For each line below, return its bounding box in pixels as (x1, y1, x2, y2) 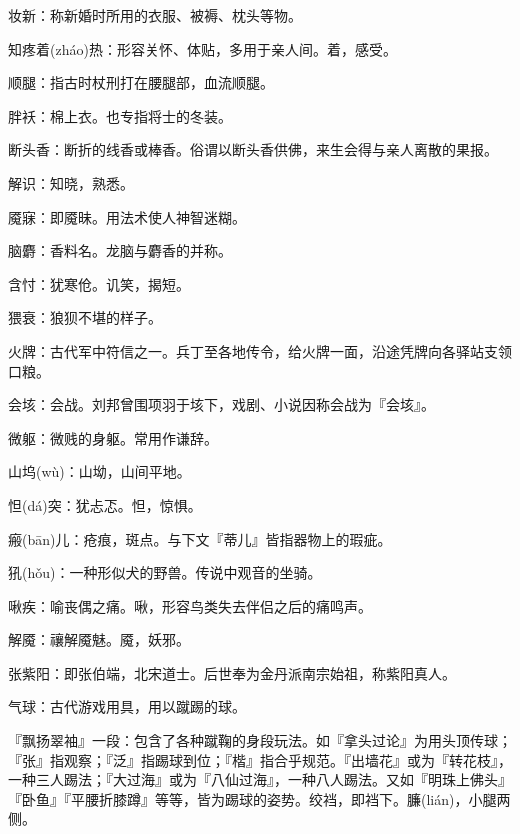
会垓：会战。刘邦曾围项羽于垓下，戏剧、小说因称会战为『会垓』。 (8, 394, 435, 415)
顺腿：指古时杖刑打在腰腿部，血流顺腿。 (8, 72, 274, 93)
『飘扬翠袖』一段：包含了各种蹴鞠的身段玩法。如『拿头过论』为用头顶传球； (8, 730, 512, 751)
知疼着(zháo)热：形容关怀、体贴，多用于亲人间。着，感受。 (8, 38, 397, 59)
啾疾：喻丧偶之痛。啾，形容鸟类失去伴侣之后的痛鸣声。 (8, 595, 372, 616)
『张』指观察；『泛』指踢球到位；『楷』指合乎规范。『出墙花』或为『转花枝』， (8, 749, 512, 770)
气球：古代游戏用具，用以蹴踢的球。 (8, 696, 246, 717)
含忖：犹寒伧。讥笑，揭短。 (8, 273, 190, 294)
